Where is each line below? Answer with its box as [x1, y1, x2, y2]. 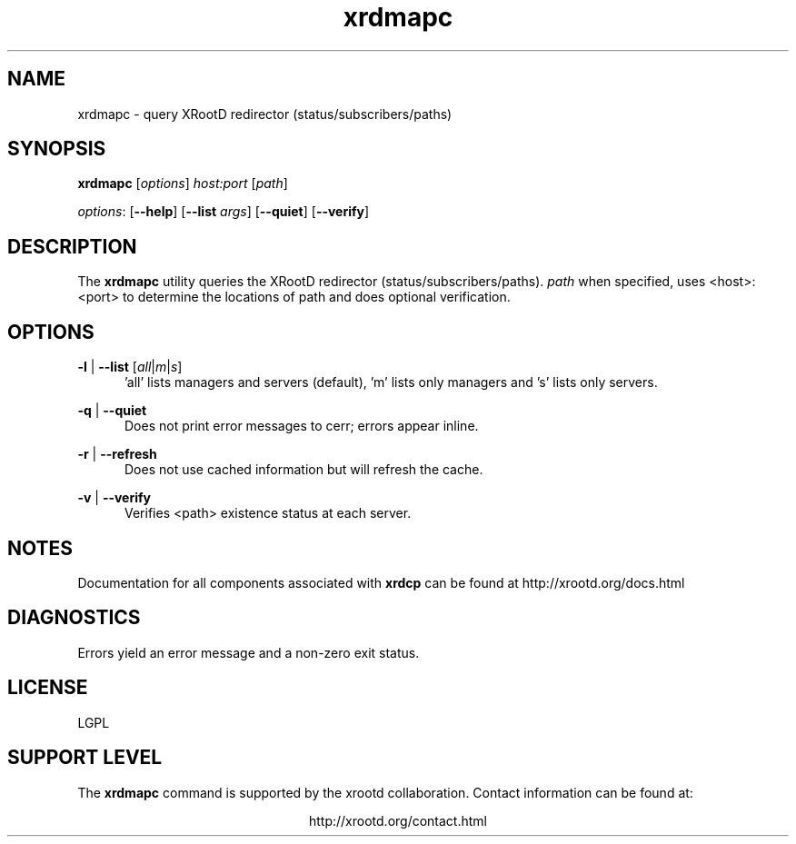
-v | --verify [77, 490, 152, 506]
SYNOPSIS [7, 137, 106, 161]
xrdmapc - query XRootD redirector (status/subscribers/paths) [77, 105, 453, 122]
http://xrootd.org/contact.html [308, 812, 487, 829]
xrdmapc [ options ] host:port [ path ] [77, 175, 288, 192]
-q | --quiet [77, 402, 147, 419]
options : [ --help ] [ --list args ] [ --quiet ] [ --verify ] [77, 204, 370, 220]
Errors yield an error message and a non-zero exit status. [77, 644, 420, 660]
